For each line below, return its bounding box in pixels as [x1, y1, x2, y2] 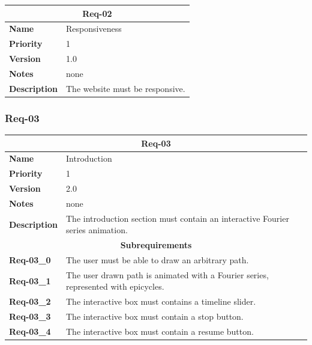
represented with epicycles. [66, 280, 164, 293]
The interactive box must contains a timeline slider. [66, 295, 256, 308]
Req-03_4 [9, 325, 51, 337]
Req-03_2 [9, 295, 51, 308]
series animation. [66, 224, 128, 236]
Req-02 [82, 7, 112, 19]
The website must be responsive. [66, 82, 185, 94]
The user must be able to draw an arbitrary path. [66, 254, 249, 266]
